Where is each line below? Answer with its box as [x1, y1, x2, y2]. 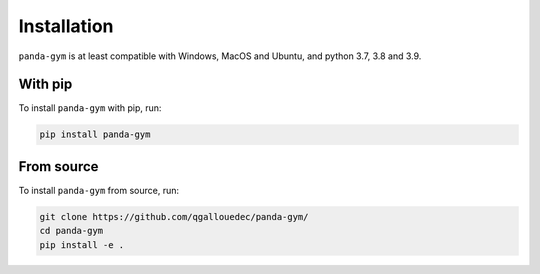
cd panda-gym [39, 225, 104, 237]
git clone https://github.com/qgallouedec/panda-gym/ [39, 211, 309, 222]
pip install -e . [39, 239, 125, 250]
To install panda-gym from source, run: [18, 184, 180, 196]
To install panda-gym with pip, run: [18, 102, 162, 114]
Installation [18, 15, 114, 37]
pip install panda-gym [39, 129, 151, 140]
